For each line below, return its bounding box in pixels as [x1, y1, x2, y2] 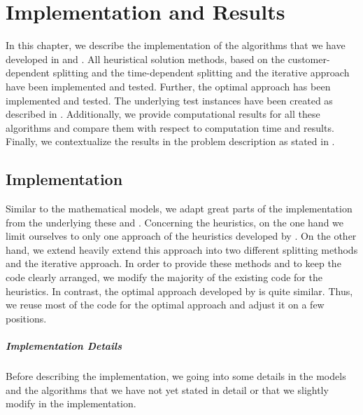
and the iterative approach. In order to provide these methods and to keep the [6, 256, 341, 271]
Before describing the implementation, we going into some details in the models [6, 368, 346, 383]
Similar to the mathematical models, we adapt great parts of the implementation [6, 201, 353, 216]
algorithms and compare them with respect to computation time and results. [6, 120, 334, 135]
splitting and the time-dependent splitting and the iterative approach [52, 65, 350, 80]
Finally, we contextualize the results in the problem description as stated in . [6, 134, 335, 149]
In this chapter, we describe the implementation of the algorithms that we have [6, 38, 346, 53]
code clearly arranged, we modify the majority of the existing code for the [6, 270, 322, 285]
